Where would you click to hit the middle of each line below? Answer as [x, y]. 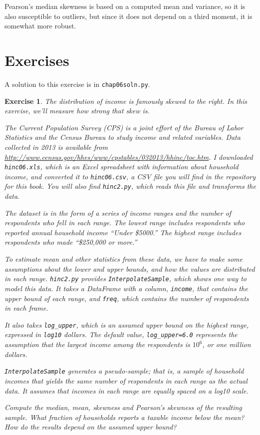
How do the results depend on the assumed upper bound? [91, 427]
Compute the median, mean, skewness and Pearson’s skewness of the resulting [123, 407]
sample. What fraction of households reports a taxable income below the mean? [125, 417]
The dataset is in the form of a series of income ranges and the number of [118, 213]
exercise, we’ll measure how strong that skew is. [77, 111]
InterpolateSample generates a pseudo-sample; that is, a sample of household [124, 371]
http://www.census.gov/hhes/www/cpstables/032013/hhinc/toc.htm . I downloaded [129, 157]
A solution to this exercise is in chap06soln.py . [77, 84]
